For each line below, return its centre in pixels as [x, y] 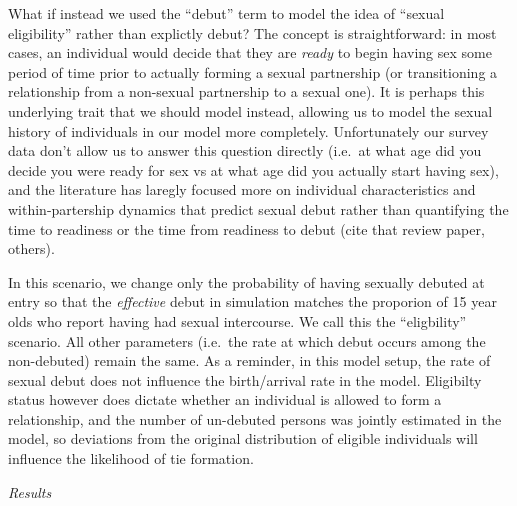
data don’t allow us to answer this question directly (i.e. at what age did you [245, 150]
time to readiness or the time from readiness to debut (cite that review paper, [246, 228]
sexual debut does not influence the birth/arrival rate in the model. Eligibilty [245, 379]
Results [30, 491]
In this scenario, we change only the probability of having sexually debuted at [246, 281]
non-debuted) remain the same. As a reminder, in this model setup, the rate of [249, 360]
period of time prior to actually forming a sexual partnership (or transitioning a [253, 71]
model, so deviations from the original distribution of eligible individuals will [243, 438]
